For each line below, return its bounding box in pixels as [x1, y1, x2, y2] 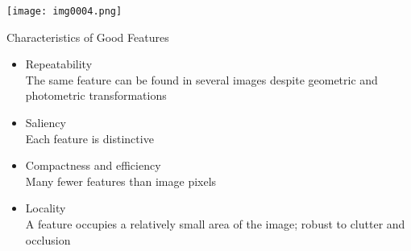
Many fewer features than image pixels [25, 172, 217, 189]
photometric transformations [25, 87, 167, 104]
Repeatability [25, 56, 93, 72]
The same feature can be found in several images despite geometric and [25, 71, 378, 88]
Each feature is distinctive [25, 130, 154, 146]
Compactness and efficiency [25, 157, 161, 174]
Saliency [25, 114, 66, 131]
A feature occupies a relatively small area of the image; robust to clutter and [25, 216, 405, 232]
